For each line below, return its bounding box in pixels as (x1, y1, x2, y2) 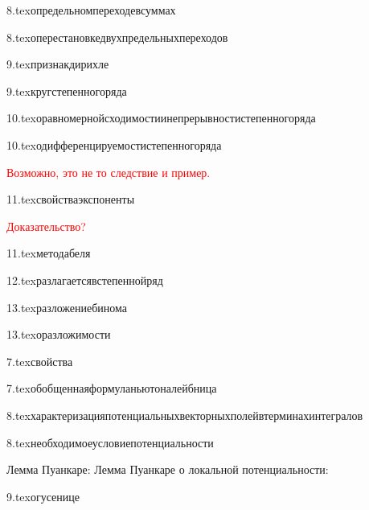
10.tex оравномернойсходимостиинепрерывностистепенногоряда (6, 109, 316, 126)
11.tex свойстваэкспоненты (6, 191, 135, 208)
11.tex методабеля (6, 245, 91, 261)
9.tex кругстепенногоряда (6, 82, 127, 99)
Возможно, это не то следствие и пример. (6, 163, 211, 180)
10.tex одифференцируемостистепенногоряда (6, 136, 222, 153)
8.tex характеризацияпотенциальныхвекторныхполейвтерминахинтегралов (6, 406, 363, 423)
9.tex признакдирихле (6, 56, 109, 72)
